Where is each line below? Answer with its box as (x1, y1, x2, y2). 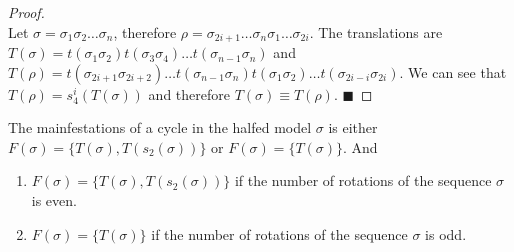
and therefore (148, 83, 230, 104)
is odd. (425, 223, 467, 244)
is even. (31, 190, 77, 211)
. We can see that (399, 61, 507, 82)
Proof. (8, 2, 45, 22)
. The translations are (309, 21, 443, 42)
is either (328, 117, 378, 138)
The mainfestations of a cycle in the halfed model (8, 117, 312, 138)
